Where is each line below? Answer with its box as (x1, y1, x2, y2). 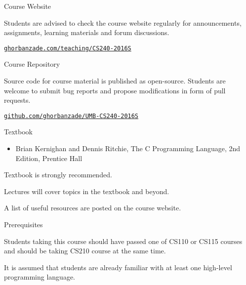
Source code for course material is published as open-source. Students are (4, 76, 226, 86)
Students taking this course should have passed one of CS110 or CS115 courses (4, 236, 243, 246)
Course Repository (4, 59, 60, 69)
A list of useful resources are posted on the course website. (4, 203, 181, 213)
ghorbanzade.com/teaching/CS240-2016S (4, 44, 131, 52)
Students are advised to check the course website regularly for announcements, (4, 17, 242, 28)
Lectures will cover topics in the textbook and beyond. (4, 186, 169, 196)
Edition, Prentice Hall (15, 153, 82, 163)
